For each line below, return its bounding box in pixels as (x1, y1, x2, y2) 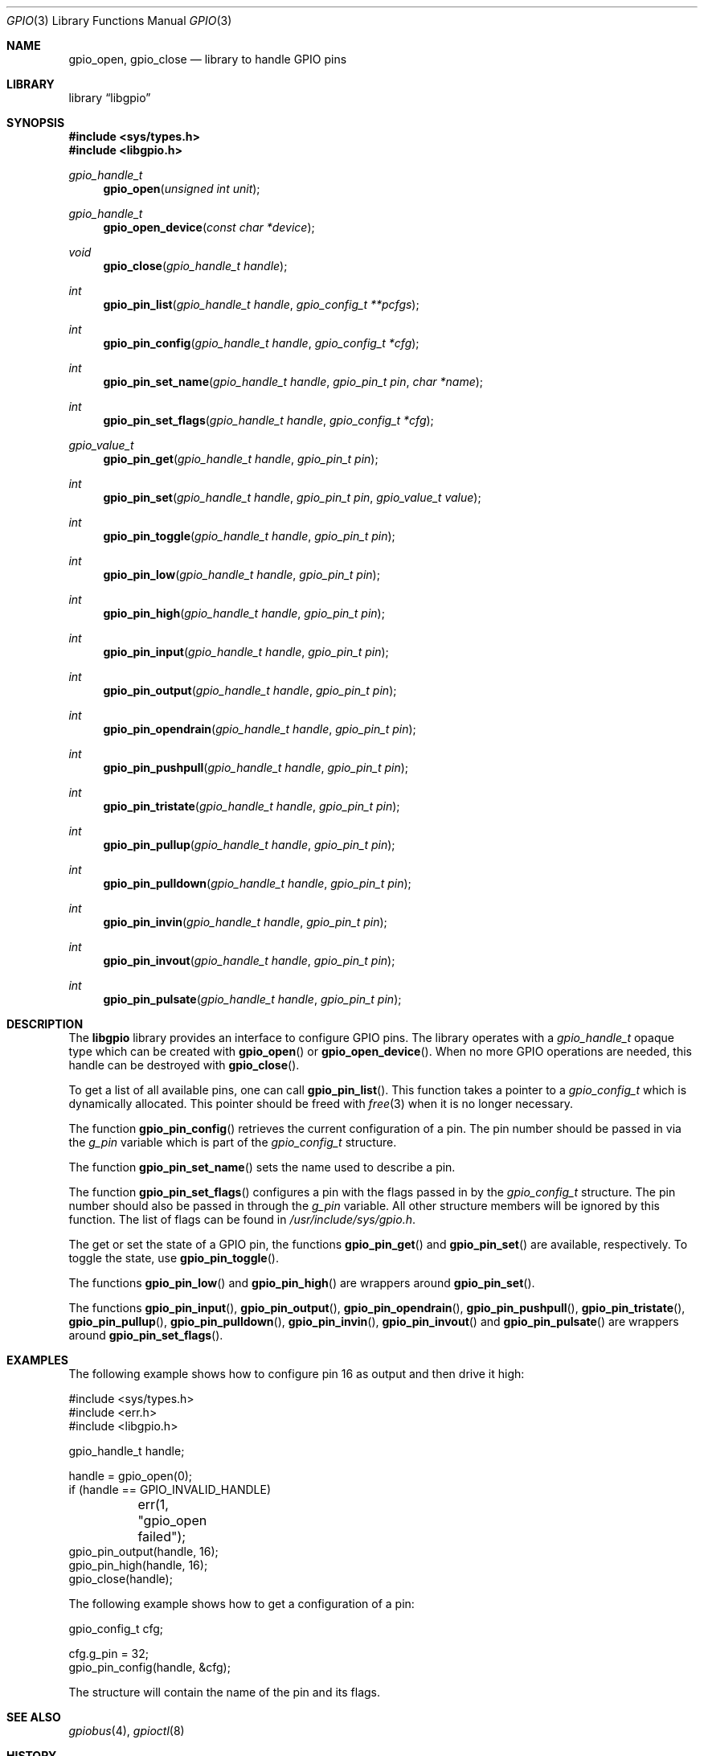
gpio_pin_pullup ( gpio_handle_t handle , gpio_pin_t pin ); (103, 838, 395, 851)
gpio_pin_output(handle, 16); (68, 1545, 219, 1558)
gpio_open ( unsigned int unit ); (103, 182, 260, 195)
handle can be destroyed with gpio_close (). (68, 1058, 300, 1072)
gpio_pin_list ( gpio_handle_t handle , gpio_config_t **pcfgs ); (103, 297, 420, 311)
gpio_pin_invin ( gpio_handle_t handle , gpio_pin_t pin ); (103, 915, 387, 929)
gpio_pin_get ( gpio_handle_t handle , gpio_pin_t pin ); (103, 452, 379, 466)
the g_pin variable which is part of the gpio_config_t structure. (68, 1135, 397, 1149)
